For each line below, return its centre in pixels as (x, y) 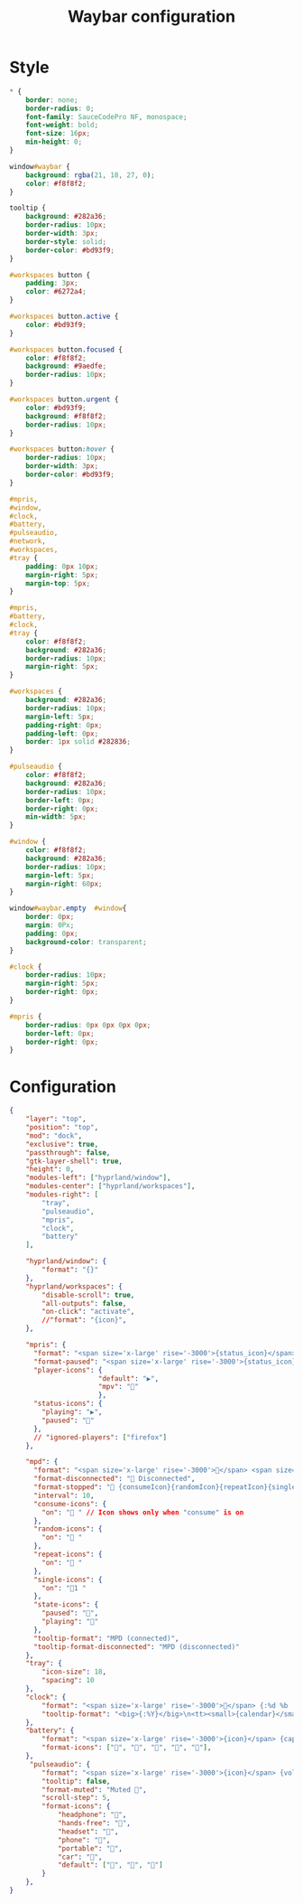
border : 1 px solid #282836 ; (78, 742)
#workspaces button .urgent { (64, 399)
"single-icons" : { (68, 1580)
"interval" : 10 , (64, 1495)
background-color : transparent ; (86, 942)
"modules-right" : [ (62, 1195)
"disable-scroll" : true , (88, 1295)
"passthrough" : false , (68, 1153)
